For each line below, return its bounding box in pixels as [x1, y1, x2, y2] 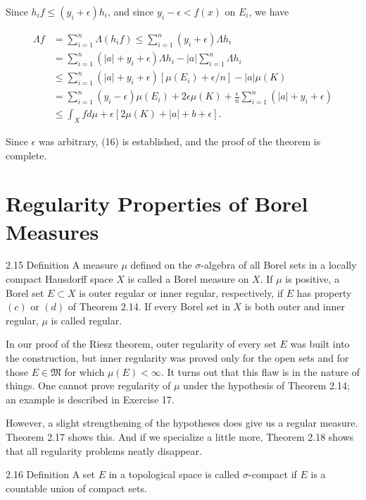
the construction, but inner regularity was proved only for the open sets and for [6, 350, 349, 365]
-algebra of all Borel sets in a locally [201, 257, 357, 272]
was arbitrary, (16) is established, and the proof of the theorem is [38, 133, 321, 148]
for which [64, 364, 105, 379]
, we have [248, 4, 289, 18]
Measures [6, 217, 99, 245]
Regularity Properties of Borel [6, 189, 308, 218]
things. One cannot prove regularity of [6, 378, 171, 393]
